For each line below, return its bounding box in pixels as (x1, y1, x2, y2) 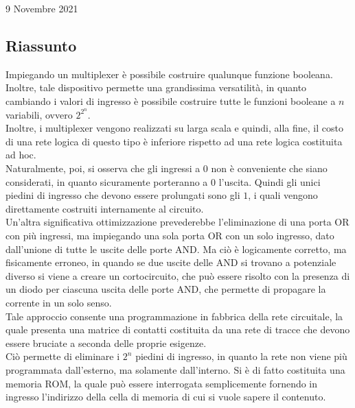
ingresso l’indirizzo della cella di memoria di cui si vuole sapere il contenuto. (5, 389, 326, 404)
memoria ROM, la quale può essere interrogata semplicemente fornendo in (5, 376, 318, 390)
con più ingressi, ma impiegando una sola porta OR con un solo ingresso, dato (5, 228, 334, 242)
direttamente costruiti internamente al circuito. (5, 201, 204, 215)
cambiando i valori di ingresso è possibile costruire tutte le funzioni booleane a (5, 93, 336, 108)
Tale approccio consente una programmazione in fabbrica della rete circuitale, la (5, 309, 343, 323)
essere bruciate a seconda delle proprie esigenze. (5, 335, 207, 350)
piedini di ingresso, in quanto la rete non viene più (135, 349, 347, 363)
